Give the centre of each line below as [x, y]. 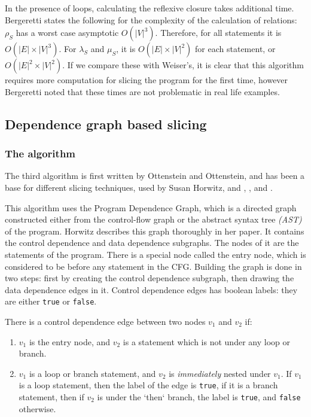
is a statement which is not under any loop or [206, 341]
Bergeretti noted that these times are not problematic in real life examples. [142, 91]
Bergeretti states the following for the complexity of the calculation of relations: [151, 19]
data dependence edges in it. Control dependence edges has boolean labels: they [151, 289]
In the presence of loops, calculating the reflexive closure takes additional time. [150, 8]
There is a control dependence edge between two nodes [105, 321]
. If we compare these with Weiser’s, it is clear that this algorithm [183, 65]
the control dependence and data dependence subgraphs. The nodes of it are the [152, 243]
